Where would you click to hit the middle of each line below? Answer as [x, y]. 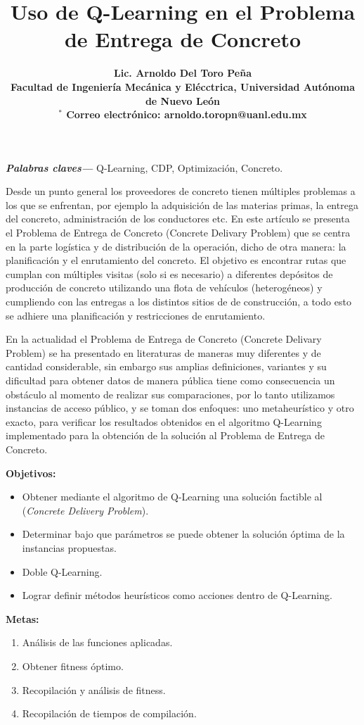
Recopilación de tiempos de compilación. [109, 713]
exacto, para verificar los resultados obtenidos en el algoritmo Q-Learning [164, 421]
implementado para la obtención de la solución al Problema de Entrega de [165, 435]
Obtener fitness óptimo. [73, 666]
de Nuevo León [183, 100]
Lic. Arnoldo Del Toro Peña [183, 73]
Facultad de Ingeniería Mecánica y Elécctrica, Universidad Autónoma [183, 86]
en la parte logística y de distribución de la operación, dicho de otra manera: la [176, 246]
